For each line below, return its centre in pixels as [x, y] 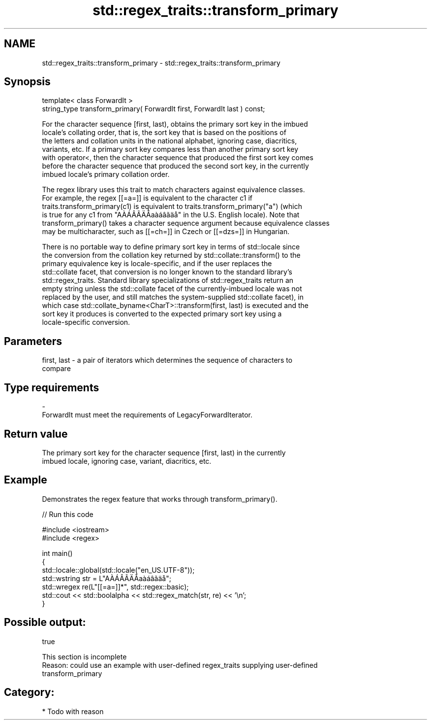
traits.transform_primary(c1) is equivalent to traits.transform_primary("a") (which [172, 207]
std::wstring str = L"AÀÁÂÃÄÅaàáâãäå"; [107, 578]
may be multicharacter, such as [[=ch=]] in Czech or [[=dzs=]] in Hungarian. [166, 232]
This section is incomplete [84, 656]
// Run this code [68, 514]
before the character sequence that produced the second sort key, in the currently [175, 166]
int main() [57, 553]
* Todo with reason [73, 711]
